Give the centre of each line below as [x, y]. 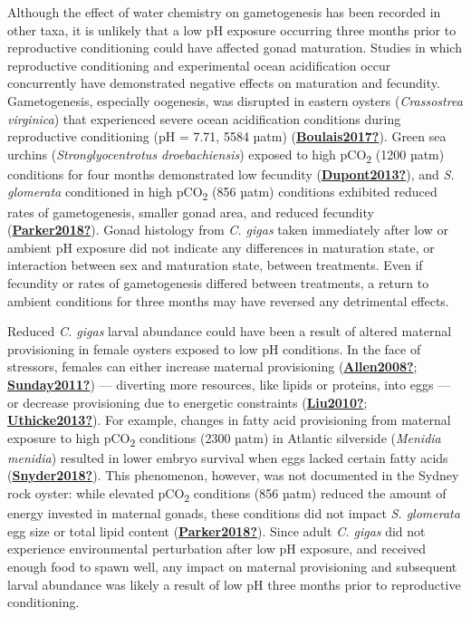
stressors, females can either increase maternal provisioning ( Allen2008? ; [212, 366]
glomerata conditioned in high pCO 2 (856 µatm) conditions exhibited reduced [222, 193]
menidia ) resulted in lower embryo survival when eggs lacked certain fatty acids [228, 457]
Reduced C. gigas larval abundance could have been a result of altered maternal [230, 331]
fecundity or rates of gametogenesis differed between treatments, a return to [218, 282]
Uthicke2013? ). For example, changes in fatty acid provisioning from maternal [229, 420]
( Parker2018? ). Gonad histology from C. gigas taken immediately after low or [228, 230]
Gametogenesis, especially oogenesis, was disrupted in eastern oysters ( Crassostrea [235, 100]
